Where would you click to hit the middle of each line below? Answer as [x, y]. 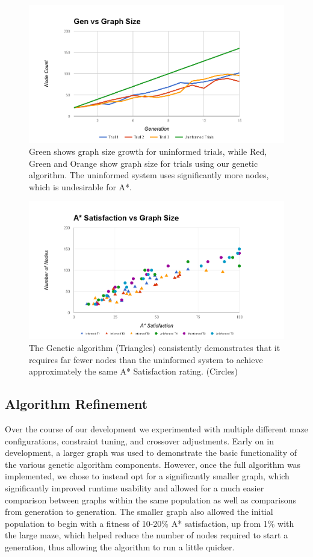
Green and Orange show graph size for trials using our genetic [144, 163]
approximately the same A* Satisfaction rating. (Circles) [133, 371]
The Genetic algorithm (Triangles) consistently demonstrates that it [155, 348]
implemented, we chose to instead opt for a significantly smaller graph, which [147, 476]
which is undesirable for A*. [80, 186]
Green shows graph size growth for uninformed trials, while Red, [148, 151]
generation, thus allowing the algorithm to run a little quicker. [120, 546]
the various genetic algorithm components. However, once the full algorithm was [153, 464]
